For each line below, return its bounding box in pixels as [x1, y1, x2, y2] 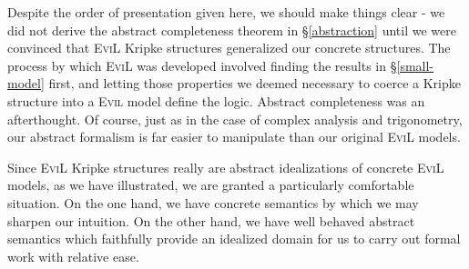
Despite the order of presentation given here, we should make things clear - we [7, 3, 445, 21]
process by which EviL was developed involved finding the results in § [7, 55, 397, 75]
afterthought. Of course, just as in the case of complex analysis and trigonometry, [7, 109, 463, 128]
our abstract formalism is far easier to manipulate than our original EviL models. [7, 127, 461, 146]
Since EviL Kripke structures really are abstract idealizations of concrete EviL [7, 157, 444, 176]
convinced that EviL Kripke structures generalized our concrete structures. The [7, 38, 451, 57]
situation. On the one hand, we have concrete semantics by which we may [7, 193, 419, 212]
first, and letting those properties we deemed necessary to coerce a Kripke [48, 74, 461, 93]
